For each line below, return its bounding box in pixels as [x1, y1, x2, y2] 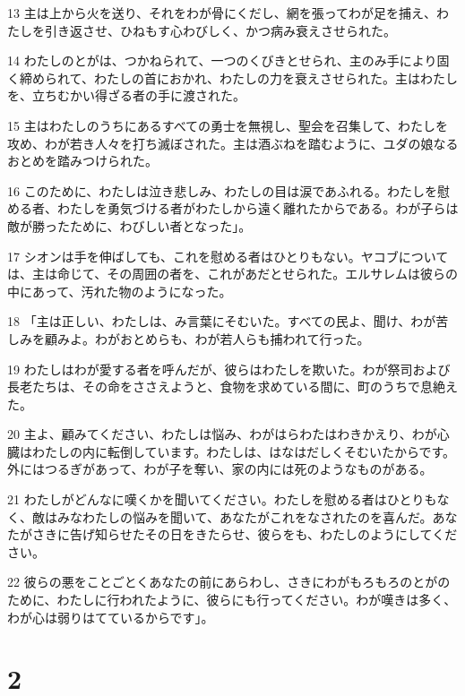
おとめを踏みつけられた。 [7, 151, 158, 170]
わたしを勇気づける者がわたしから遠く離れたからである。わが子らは [56, 199, 459, 218]
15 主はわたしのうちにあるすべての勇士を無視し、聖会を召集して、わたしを [7, 116, 448, 134]
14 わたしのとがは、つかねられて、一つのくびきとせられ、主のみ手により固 [7, 51, 450, 70]
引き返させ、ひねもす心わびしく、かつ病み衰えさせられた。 [44, 21, 396, 39]
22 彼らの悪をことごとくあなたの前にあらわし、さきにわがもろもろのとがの [7, 572, 451, 591]
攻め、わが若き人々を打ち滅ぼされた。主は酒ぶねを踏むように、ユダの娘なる [7, 133, 459, 152]
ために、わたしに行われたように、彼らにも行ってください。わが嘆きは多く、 [7, 590, 457, 609]
